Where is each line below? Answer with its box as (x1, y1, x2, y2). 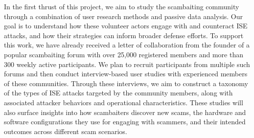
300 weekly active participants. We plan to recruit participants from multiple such (4, 59, 250, 69)
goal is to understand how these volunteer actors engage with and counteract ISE (4, 21, 248, 31)
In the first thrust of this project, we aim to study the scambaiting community (4, 1, 239, 11)
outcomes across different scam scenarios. (4, 126, 127, 136)
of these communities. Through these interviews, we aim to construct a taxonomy (4, 78, 248, 88)
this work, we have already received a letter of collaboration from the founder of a (4, 40, 250, 50)
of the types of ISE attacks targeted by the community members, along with (4, 88, 233, 98)
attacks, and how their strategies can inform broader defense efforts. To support (4, 30, 244, 40)
